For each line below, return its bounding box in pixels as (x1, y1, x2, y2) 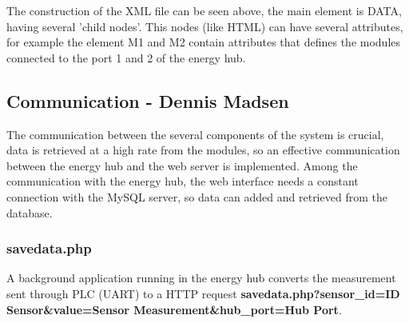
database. (6, 204, 53, 221)
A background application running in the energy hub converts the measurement (6, 269, 396, 286)
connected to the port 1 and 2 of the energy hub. (6, 49, 246, 66)
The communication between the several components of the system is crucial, (6, 126, 384, 142)
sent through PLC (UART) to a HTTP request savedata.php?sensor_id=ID (6, 285, 400, 301)
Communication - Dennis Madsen (6, 88, 289, 113)
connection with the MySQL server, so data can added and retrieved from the (6, 188, 387, 205)
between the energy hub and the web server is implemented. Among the (6, 157, 358, 173)
